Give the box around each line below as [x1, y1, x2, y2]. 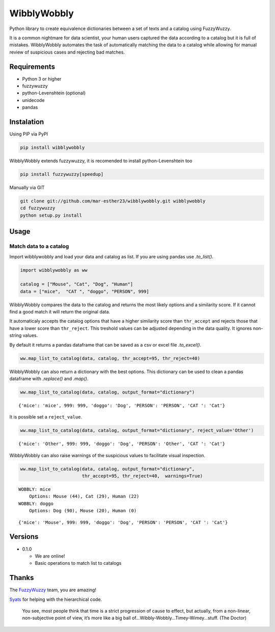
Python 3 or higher [22, 75, 62, 82]
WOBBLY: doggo [18, 501, 53, 507]
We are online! [35, 553, 66, 559]
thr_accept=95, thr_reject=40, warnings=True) [81, 473, 203, 479]
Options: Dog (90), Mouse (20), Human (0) [29, 508, 137, 514]
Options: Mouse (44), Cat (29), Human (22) [29, 493, 140, 499]
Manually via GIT [9, 185, 45, 191]
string [9, 332, 22, 338]
